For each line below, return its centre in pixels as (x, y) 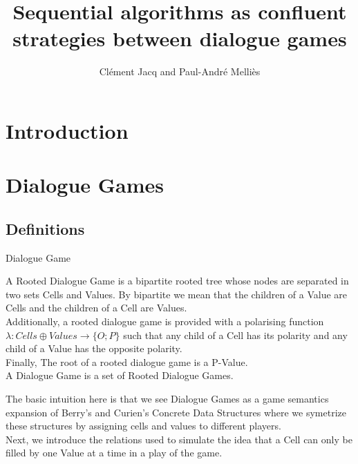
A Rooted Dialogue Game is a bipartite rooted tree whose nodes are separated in (177, 281)
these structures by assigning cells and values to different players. (143, 426)
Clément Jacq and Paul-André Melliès (180, 71)
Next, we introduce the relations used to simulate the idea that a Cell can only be (179, 439)
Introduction (67, 130)
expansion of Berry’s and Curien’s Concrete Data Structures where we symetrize (176, 412)
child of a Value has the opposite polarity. (94, 348)
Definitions (45, 228)
